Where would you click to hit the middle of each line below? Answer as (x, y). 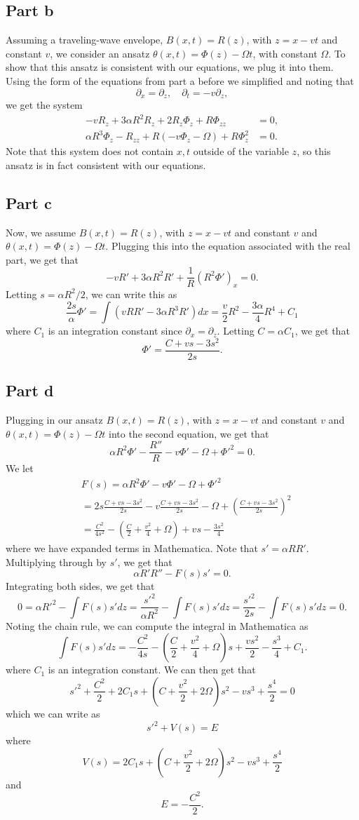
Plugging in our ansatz (54, 420)
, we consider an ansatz (100, 53)
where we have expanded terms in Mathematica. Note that (132, 548)
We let (20, 468)
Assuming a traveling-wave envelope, (84, 40)
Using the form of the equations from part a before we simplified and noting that (180, 80)
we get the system (44, 105)
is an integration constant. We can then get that (152, 670)
